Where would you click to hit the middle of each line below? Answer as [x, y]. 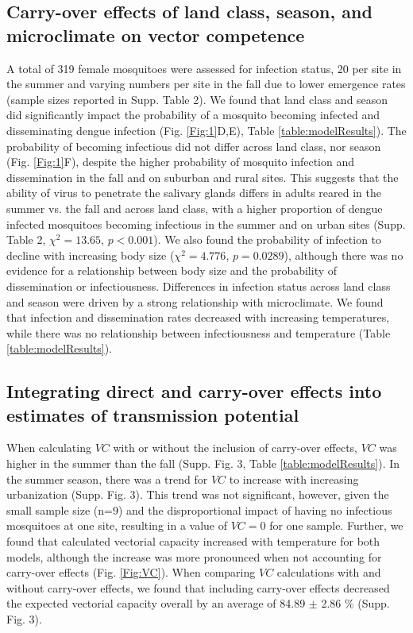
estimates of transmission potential [153, 414]
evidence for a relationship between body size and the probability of [172, 270]
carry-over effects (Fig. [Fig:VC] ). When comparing [131, 572]
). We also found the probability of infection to [268, 239]
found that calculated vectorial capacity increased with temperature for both [193, 541]
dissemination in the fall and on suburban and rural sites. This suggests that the [203, 177]
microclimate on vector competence [156, 35]
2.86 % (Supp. [355, 603]
